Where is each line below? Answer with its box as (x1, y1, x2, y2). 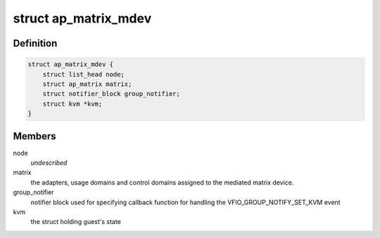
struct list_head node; (42, 70, 125, 78)
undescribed (30, 158, 68, 167)
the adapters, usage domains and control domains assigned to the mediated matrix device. (30, 178, 294, 187)
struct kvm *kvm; (42, 99, 103, 108)
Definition (13, 37, 58, 49)
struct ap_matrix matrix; (42, 80, 132, 88)
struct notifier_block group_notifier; (42, 90, 181, 98)
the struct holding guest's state (30, 218, 121, 226)
